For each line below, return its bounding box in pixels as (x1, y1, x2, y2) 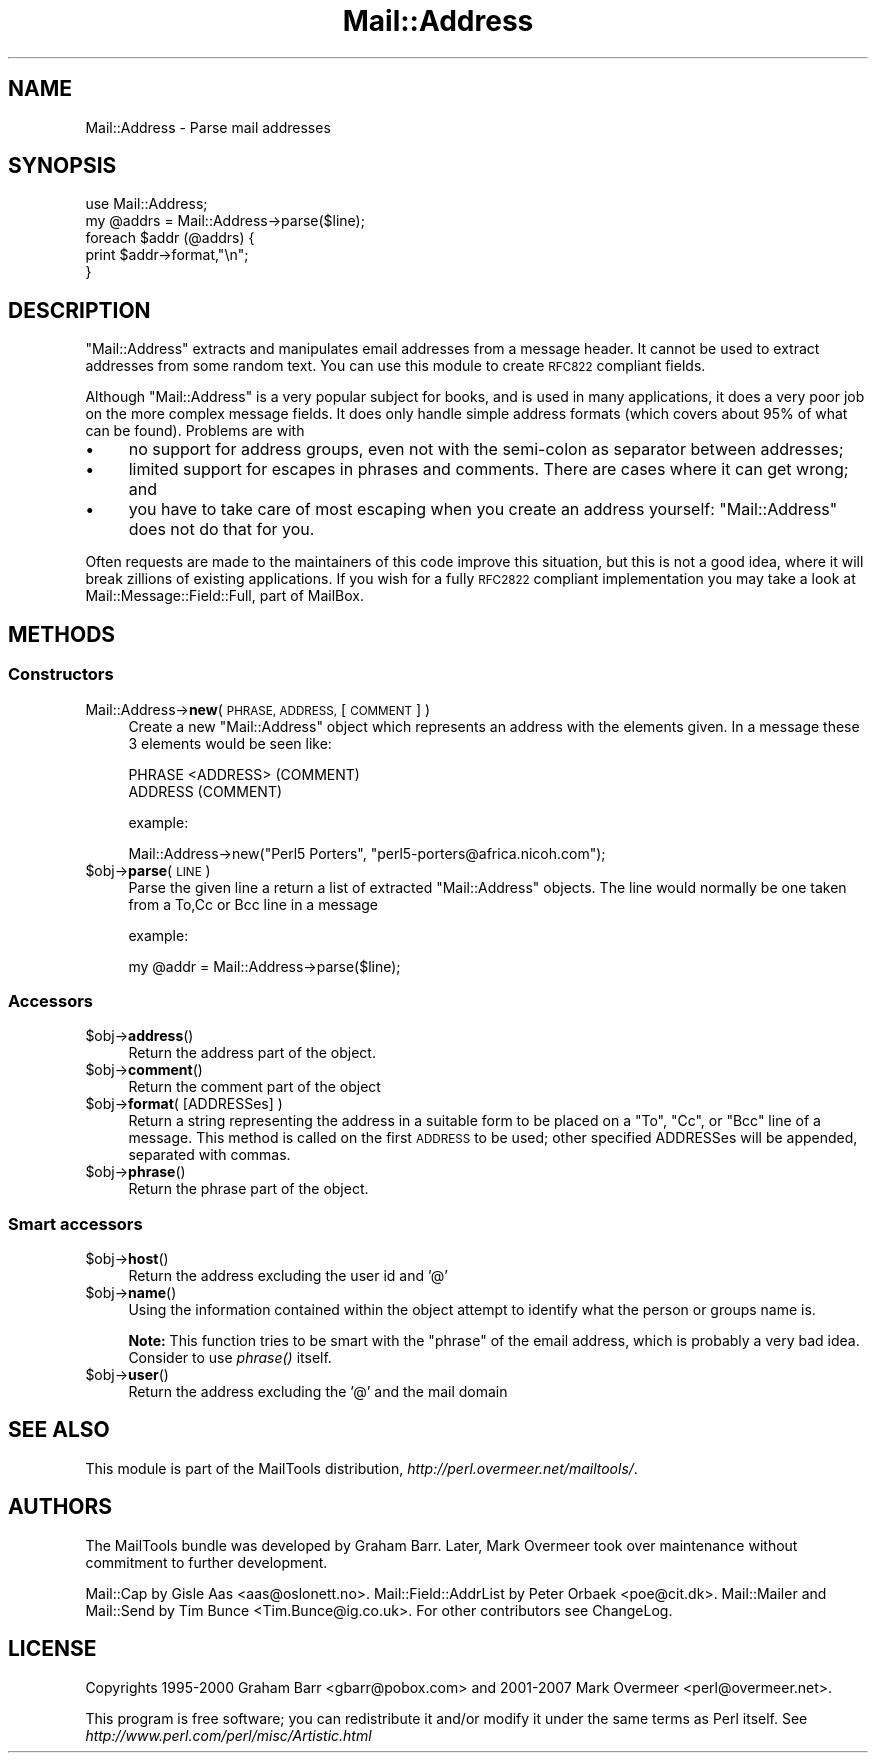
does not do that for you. (128, 519, 315, 540)
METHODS (8, 621, 116, 647)
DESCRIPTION (8, 297, 151, 323)
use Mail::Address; (85, 195, 208, 213)
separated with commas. (128, 1146, 291, 1164)
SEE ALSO (8, 1417, 110, 1443)
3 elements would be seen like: (128, 734, 332, 752)
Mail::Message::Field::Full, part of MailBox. (85, 587, 364, 605)
